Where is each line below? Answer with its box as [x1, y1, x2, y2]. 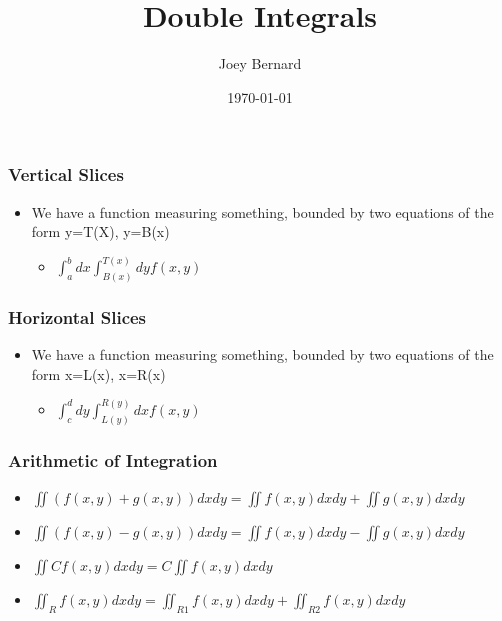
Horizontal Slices [8, 305, 147, 330]
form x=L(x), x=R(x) [31, 363, 166, 384]
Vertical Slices [8, 162, 124, 187]
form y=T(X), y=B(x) [31, 221, 170, 242]
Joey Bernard [218, 53, 302, 74]
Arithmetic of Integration [8, 447, 218, 472]
